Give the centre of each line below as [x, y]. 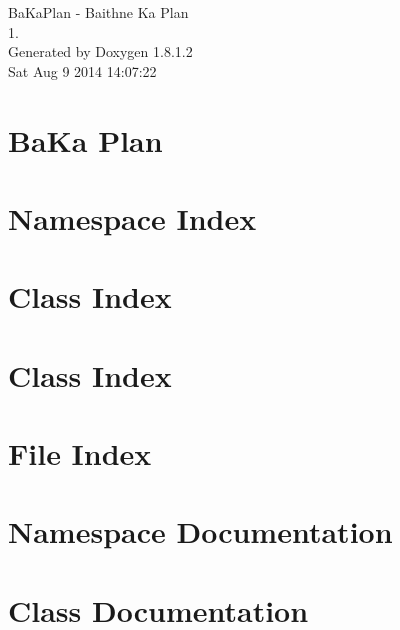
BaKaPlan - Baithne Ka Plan [98, 12]
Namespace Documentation [200, 531]
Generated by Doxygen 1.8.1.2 [100, 51]
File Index [80, 453]
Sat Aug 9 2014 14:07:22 [82, 70]
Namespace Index [132, 217]
